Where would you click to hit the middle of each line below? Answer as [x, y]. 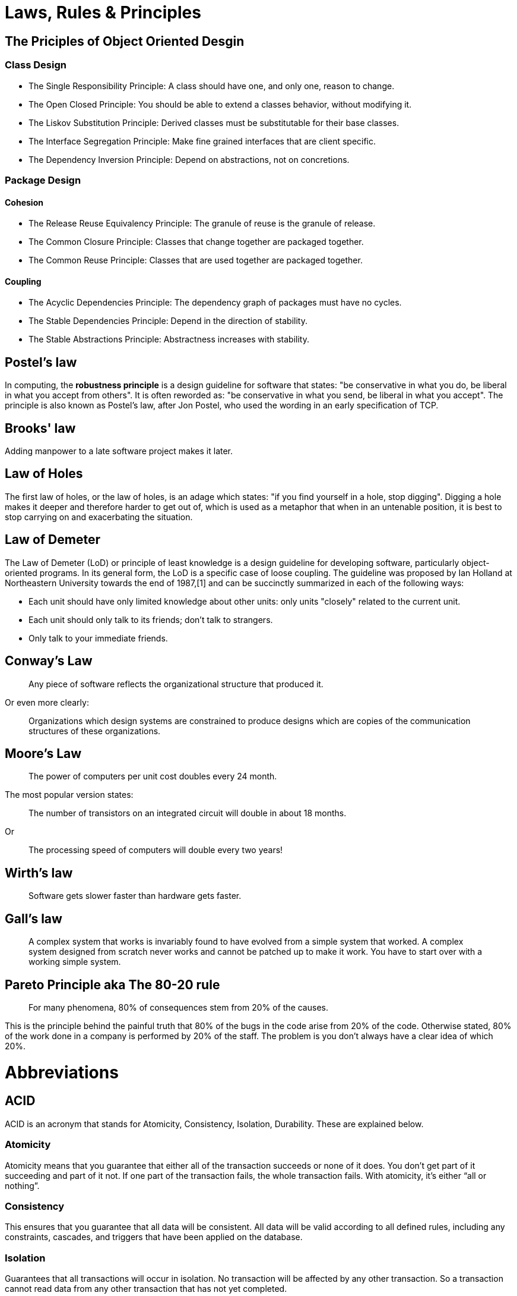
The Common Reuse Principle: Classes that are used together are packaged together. [196, 260]
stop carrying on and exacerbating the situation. [99, 517]
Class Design [36, 65]
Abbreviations [62, 1072]
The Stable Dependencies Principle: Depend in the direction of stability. [168, 321]
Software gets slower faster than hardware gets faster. [135, 896]
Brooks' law [40, 428]
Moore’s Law [43, 754]
